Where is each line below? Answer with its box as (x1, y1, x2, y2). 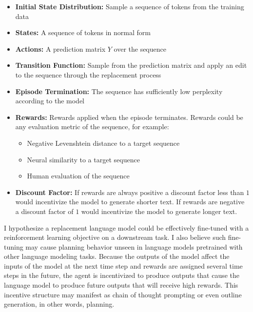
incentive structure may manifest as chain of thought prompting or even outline (4, 289, 242, 299)
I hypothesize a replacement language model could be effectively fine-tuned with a (4, 222, 249, 233)
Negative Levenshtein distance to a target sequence (27, 137, 180, 148)
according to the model (15, 96, 85, 106)
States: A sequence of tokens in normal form (15, 27, 151, 38)
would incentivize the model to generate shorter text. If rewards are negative (15, 196, 245, 207)
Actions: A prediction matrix (15, 43, 106, 54)
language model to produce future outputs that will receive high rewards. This (4, 280, 238, 290)
